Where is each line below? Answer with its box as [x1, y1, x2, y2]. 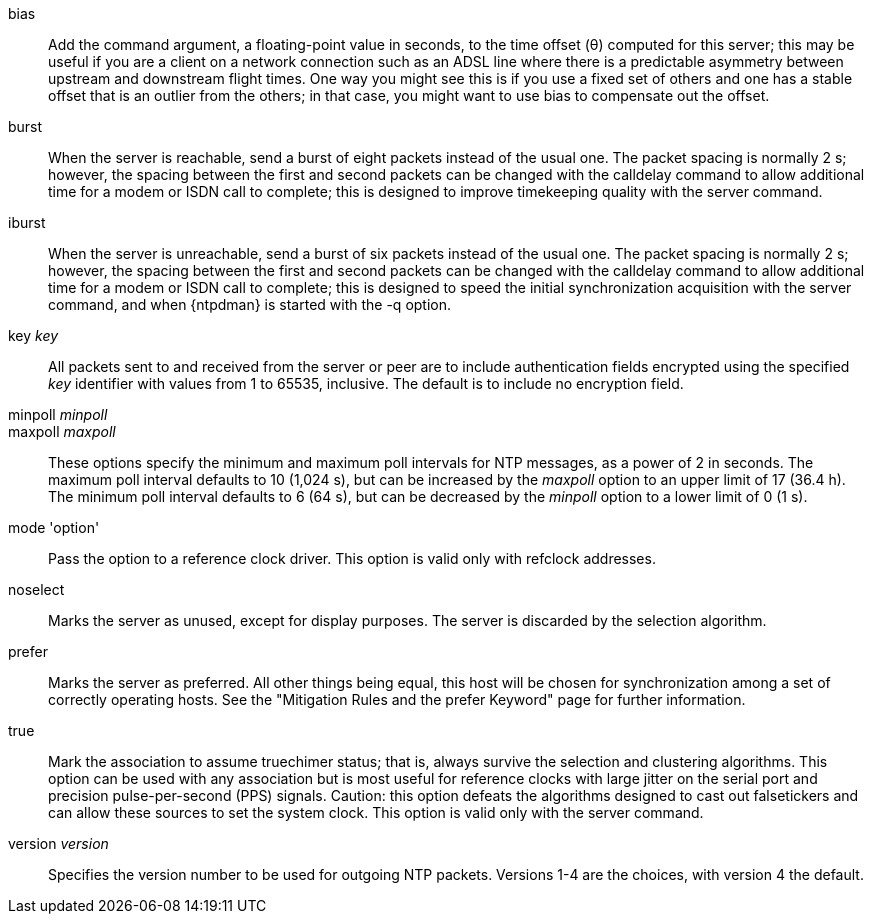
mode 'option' [8, 519, 100, 536]
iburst [8, 214, 46, 231]
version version [8, 835, 109, 852]
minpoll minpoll [8, 406, 108, 423]
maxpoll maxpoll [8, 423, 116, 440]
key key [8, 327, 59, 344]
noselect [8, 581, 65, 598]
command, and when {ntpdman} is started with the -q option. [48, 296, 452, 313]
